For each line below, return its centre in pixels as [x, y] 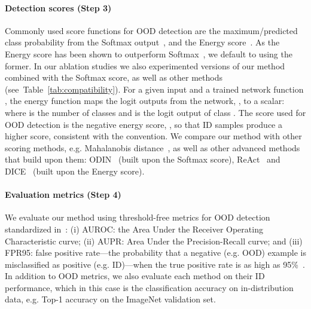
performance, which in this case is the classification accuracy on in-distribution [149, 287]
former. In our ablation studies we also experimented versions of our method [145, 65]
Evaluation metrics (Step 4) [63, 195]
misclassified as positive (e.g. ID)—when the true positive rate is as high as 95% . [155, 264]
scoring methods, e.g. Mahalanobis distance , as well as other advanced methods [153, 147]
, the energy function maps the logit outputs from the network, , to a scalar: [145, 101]
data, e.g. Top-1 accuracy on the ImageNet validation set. [110, 299]
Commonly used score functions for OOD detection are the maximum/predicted [151, 30]
